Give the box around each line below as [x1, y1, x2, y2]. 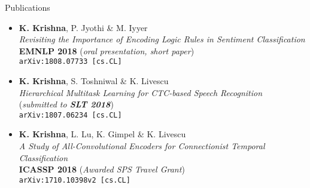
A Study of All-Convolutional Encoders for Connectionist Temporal [19, 140, 265, 152]
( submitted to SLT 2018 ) [19, 98, 114, 110]
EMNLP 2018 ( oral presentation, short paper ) [19, 44, 194, 57]
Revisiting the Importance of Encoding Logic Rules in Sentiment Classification [19, 33, 305, 45]
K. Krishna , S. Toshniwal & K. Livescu [19, 75, 169, 87]
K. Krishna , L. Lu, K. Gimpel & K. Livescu [19, 128, 186, 140]
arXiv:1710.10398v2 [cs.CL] [19, 175, 130, 184]
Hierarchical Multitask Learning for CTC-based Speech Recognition [19, 86, 263, 98]
